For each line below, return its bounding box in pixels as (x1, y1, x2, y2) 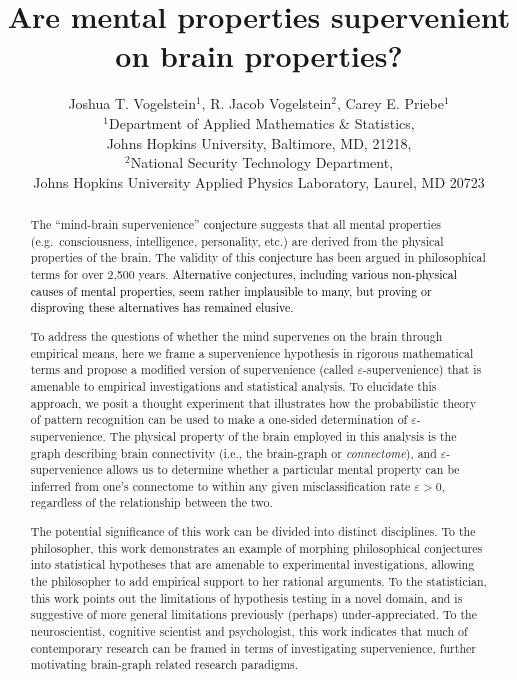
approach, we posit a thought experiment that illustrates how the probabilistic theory (30, 394, 477, 411)
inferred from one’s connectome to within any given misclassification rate (30, 477, 411, 494)
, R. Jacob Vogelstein (201, 93, 332, 114)
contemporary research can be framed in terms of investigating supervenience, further (30, 639, 476, 656)
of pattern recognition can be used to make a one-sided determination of (30, 411, 408, 428)
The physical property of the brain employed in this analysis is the (109, 427, 457, 444)
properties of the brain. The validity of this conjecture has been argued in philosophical (30, 249, 486, 266)
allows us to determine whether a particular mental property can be (106, 461, 460, 478)
